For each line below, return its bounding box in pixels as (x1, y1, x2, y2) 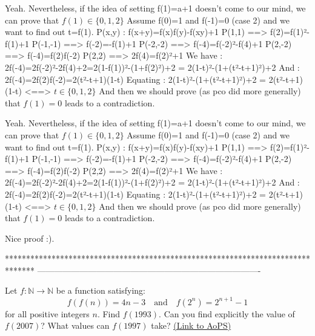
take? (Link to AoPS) (151, 319, 231, 332)
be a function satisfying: (56, 284, 145, 297)
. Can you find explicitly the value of (159, 307, 295, 320)
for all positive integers (5, 307, 90, 320)
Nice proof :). (5, 231, 55, 244)
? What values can (41, 319, 110, 332)
